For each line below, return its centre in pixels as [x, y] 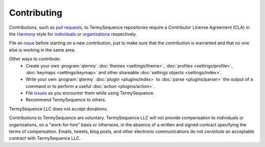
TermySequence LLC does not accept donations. [58, 109]
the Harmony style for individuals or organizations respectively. [73, 34]
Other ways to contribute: [35, 59]
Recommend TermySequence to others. [66, 100]
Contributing [36, 13]
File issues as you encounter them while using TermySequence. [90, 93]
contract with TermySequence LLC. [45, 138]
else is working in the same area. [42, 50]
